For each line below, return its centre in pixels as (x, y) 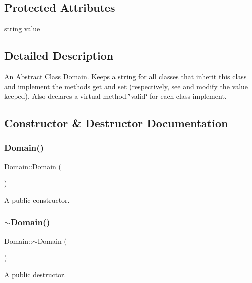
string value (22, 28)
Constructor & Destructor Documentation (116, 123)
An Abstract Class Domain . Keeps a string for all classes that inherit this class (125, 76)
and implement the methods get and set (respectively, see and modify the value (126, 86)
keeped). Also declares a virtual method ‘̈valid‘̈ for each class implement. (115, 96)
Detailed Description (59, 55)
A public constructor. (37, 200)
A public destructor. (35, 274)
